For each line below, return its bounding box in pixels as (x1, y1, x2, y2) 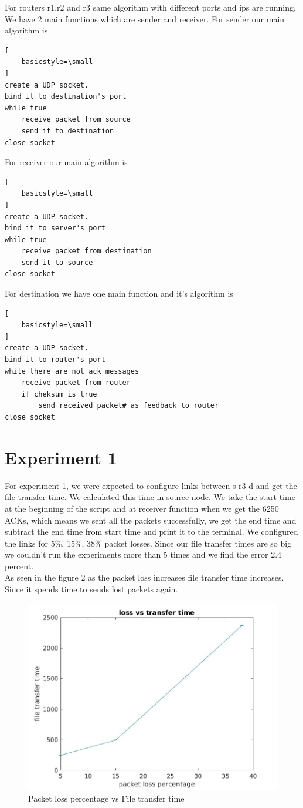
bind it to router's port (5, 356, 105, 364)
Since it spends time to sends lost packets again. (5, 583, 178, 595)
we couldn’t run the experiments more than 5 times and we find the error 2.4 (5, 548, 282, 561)
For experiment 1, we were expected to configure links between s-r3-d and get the (5, 479, 297, 491)
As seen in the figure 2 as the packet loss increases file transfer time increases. (5, 571, 284, 584)
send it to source (21, 258, 93, 267)
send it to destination (21, 126, 114, 135)
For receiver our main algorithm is (5, 156, 128, 168)
